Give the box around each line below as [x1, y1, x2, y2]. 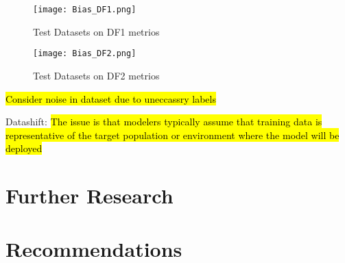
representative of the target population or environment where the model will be [5, 127, 340, 142]
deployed [5, 141, 43, 155]
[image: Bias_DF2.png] [33, 49, 136, 59]
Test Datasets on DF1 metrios [33, 24, 160, 38]
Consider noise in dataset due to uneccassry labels [5, 91, 216, 105]
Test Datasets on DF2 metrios [33, 68, 160, 82]
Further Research [5, 181, 174, 210]
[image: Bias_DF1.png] [33, 5, 136, 14]
